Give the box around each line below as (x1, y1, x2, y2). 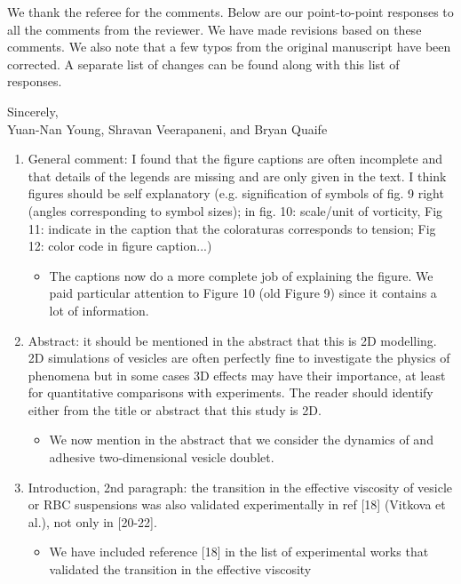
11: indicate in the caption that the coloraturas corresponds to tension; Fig (28, 219, 436, 237)
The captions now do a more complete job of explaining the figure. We (49, 266, 433, 284)
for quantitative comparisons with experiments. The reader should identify (28, 383, 433, 402)
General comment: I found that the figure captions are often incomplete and (28, 149, 442, 168)
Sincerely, (7, 101, 59, 120)
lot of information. (49, 300, 149, 319)
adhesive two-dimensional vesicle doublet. (49, 448, 274, 467)
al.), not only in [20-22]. (28, 512, 157, 531)
